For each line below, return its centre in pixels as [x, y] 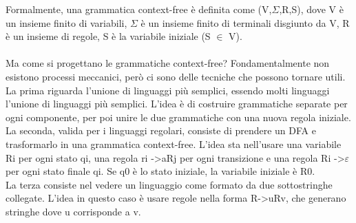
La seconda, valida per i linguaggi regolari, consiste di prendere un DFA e [161, 130]
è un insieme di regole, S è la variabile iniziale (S [108, 36]
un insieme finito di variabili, [66, 22]
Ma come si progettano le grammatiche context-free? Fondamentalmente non [168, 63]
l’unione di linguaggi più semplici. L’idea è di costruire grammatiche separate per [177, 104]
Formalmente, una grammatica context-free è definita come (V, [139, 9]
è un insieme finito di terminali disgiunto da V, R [245, 22]
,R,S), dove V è [311, 9]
